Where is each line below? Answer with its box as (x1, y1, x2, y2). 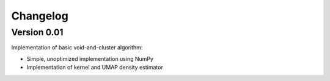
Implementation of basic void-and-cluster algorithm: (11, 44, 143, 51)
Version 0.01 (11, 27, 64, 38)
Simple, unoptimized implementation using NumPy (26, 55, 154, 62)
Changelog (11, 9, 68, 23)
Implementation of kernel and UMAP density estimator (26, 64, 163, 71)
